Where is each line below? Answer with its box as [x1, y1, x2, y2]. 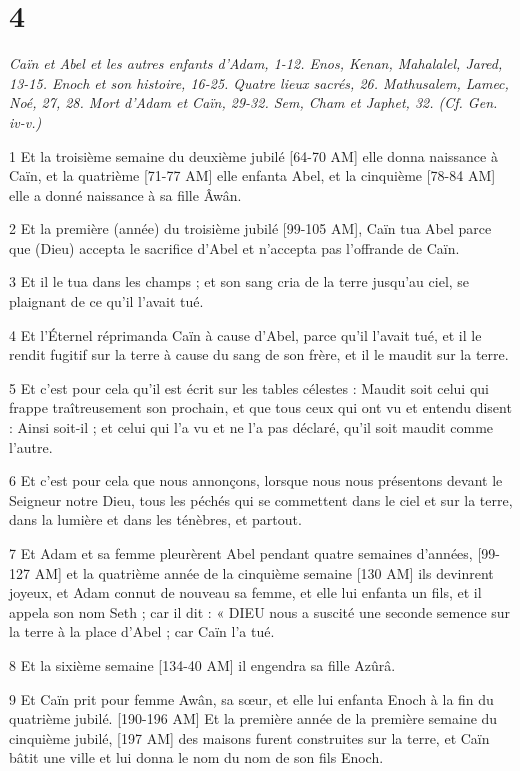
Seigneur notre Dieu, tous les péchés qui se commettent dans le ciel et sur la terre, [9, 489, 513, 510]
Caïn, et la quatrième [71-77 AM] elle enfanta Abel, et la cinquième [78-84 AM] [9, 165, 496, 186]
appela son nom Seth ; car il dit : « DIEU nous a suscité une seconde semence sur [9, 601, 511, 622]
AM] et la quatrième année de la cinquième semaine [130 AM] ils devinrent [34, 562, 494, 583]
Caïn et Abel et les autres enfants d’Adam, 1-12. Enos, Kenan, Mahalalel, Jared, [9, 53, 503, 74]
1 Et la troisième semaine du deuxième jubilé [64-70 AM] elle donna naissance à [9, 145, 498, 166]
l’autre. [9, 436, 53, 457]
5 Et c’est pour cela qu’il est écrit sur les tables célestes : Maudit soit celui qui [9, 377, 489, 398]
